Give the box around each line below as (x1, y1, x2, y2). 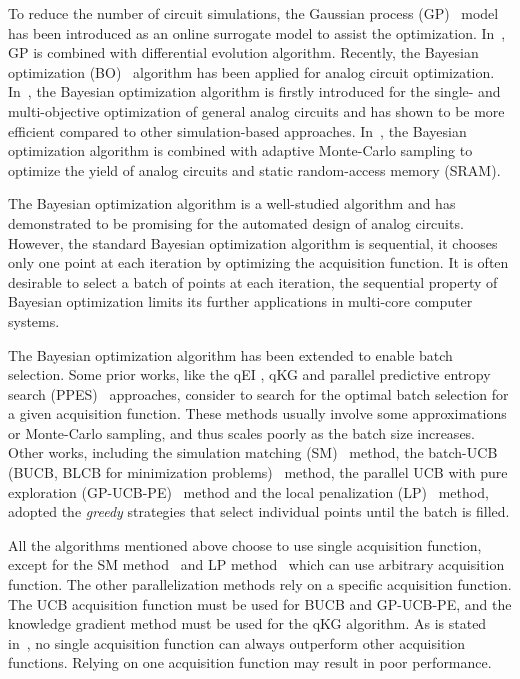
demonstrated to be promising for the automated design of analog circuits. (8, 212, 464, 233)
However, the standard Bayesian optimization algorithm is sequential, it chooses (8, 232, 498, 253)
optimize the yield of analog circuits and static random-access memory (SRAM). (8, 159, 501, 180)
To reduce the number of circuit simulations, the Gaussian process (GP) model (8, 3, 499, 23)
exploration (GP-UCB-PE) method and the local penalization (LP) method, (8, 481, 489, 502)
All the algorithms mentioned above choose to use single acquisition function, (8, 534, 482, 555)
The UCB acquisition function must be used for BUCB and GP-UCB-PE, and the (8, 593, 512, 614)
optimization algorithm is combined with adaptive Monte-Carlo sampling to (8, 140, 473, 161)
